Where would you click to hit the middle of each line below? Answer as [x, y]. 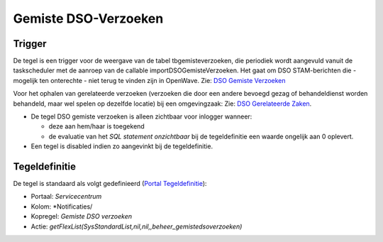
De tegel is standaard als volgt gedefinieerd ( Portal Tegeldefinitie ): [110, 184]
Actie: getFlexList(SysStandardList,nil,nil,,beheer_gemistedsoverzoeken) [137, 226]
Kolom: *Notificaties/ [62, 207]
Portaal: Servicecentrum [66, 197]
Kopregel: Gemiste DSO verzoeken [82, 216]
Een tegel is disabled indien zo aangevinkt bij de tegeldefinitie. [122, 146]
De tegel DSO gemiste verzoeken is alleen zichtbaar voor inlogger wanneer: [141, 116]
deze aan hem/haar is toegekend [96, 126]
